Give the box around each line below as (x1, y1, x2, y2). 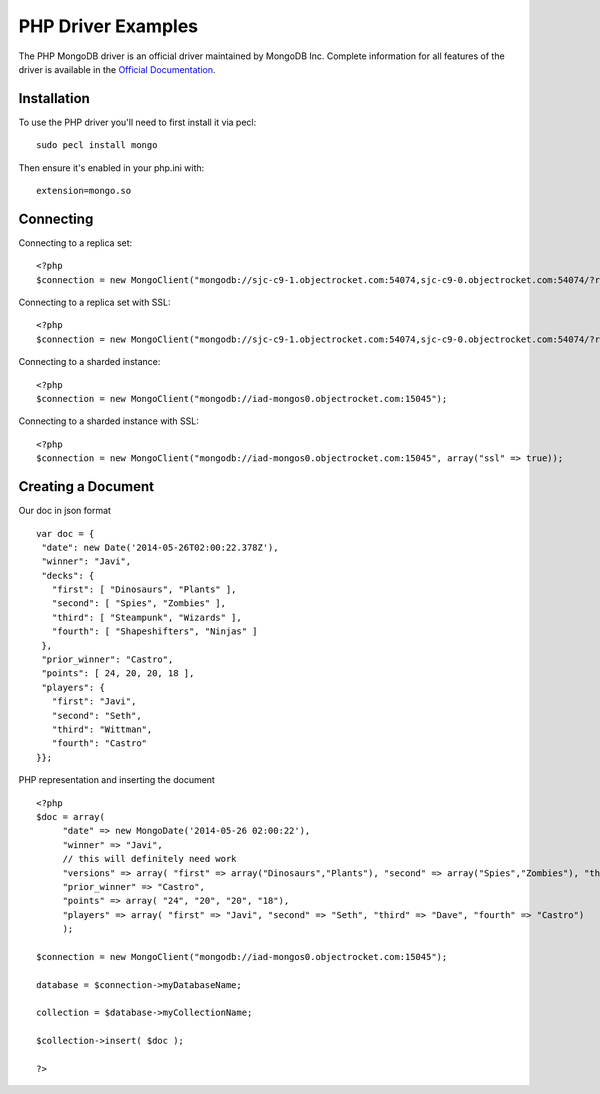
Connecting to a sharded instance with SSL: (18, 415, 199, 427)
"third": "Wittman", (51, 723, 153, 735)
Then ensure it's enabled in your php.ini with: (18, 161, 205, 174)
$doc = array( (36, 811, 105, 822)
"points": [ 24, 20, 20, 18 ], (41, 668, 195, 679)
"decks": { (41, 570, 95, 581)
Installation (18, 90, 90, 107)
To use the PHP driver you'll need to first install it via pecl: (18, 116, 257, 128)
